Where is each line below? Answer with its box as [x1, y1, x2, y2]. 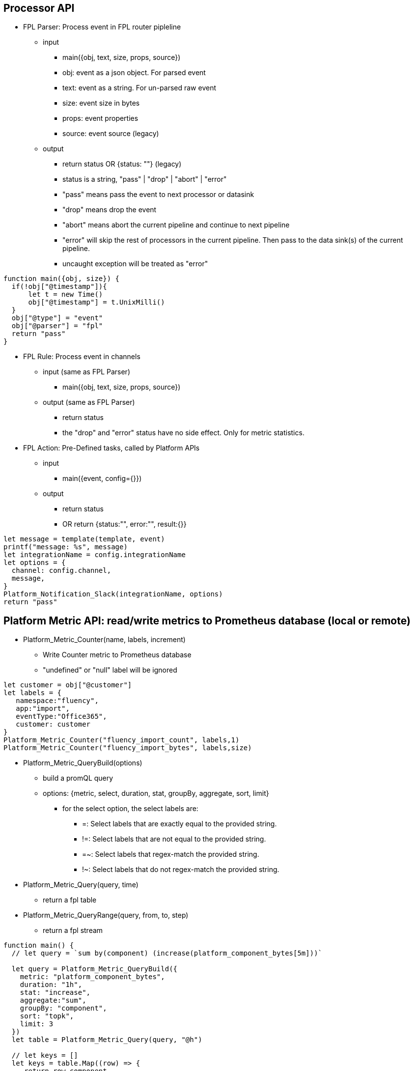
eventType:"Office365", [16, 712, 107, 721]
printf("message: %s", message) [3, 543, 128, 551]
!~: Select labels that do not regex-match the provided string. [82, 865, 279, 874]
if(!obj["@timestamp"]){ [11, 282, 107, 291]
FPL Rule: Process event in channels [23, 352, 140, 361]
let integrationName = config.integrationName [3, 551, 186, 559]
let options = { [3, 559, 66, 567]
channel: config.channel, [11, 566, 111, 575]
